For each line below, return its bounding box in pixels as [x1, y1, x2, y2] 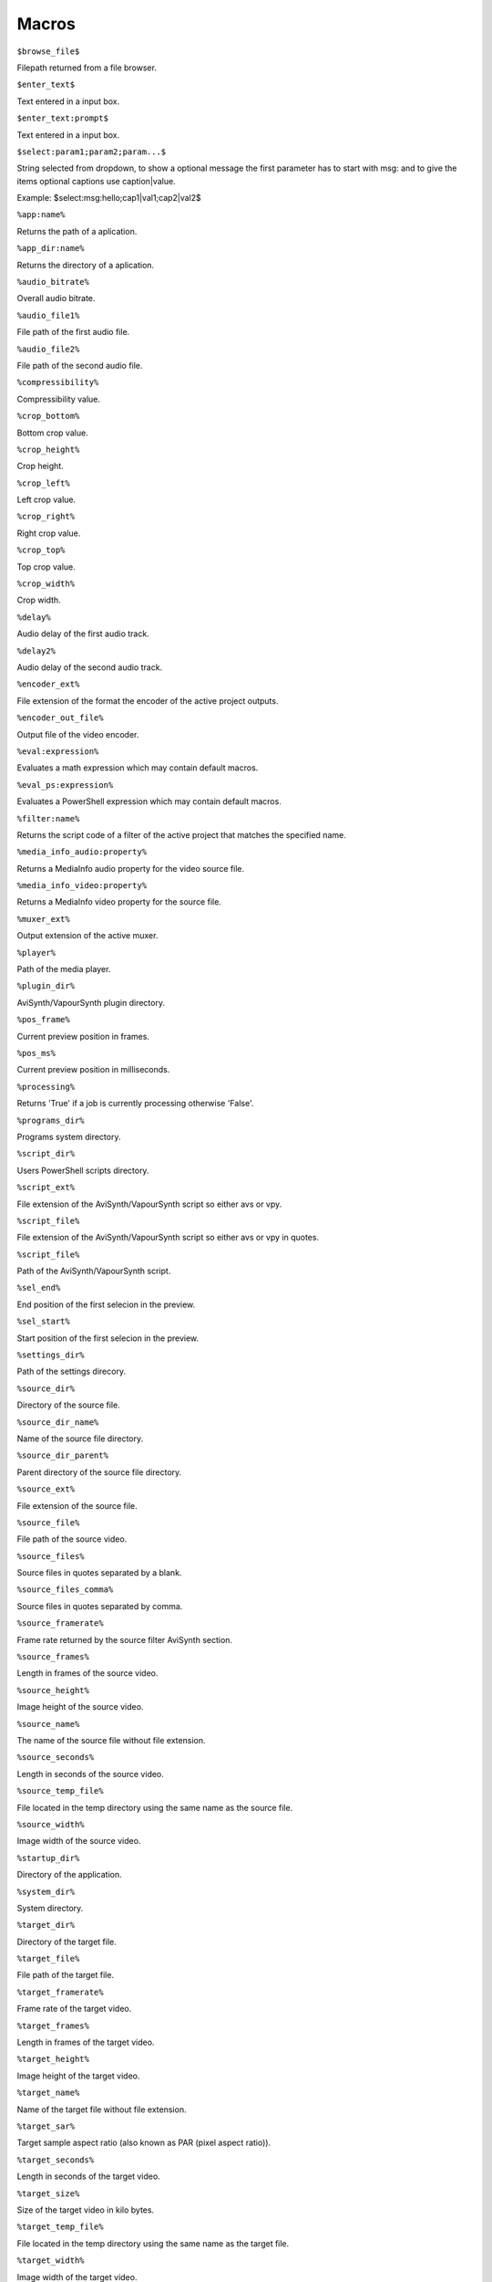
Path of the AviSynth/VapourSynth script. [16, 1265, 171, 1277]
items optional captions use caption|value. [16, 175, 177, 186]
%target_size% [16, 2188, 80, 2199]
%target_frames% [16, 2020, 90, 2031]
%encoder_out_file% [16, 713, 104, 723]
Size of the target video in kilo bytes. [16, 2204, 155, 2215]
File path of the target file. [16, 1970, 114, 1981]
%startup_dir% [16, 1853, 80, 1863]
